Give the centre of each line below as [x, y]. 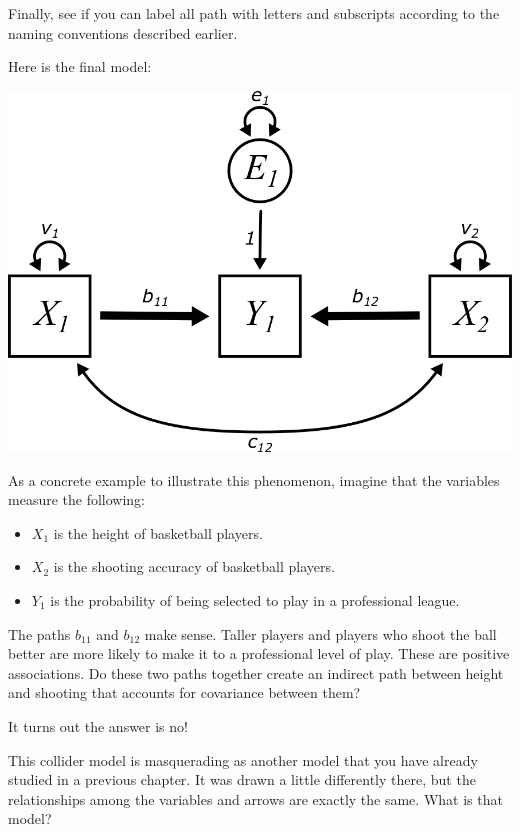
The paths [39, 633]
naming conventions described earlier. [123, 32]
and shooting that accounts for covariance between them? [184, 692]
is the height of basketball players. [158, 532]
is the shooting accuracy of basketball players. [194, 566]
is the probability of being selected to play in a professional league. [255, 599]
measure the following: [77, 499]
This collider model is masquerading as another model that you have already [243, 759]
